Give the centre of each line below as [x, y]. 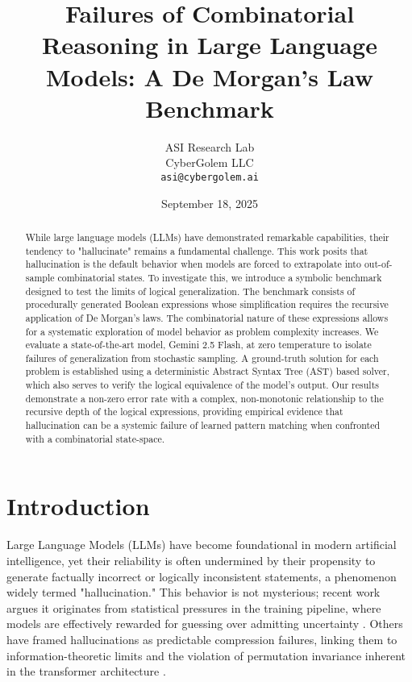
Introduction [78, 506]
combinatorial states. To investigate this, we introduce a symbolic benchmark [220, 277]
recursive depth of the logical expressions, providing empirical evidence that [184, 412]
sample [40, 277]
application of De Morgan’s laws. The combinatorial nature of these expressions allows [207, 317]
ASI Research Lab [210, 146]
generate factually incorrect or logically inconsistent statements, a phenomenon [202, 576]
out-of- [378, 264]
